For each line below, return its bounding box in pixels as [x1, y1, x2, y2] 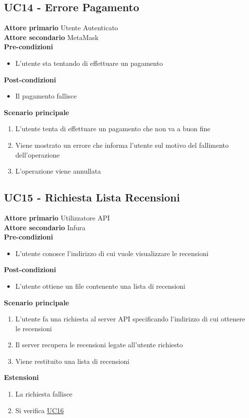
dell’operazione [15, 149, 60, 159]
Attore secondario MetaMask [4, 32, 99, 42]
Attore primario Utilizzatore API [4, 212, 110, 222]
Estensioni [4, 372, 39, 382]
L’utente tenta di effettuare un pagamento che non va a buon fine [15, 123, 211, 134]
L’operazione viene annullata [15, 166, 101, 176]
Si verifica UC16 [15, 405, 64, 415]
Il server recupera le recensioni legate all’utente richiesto [15, 339, 183, 350]
